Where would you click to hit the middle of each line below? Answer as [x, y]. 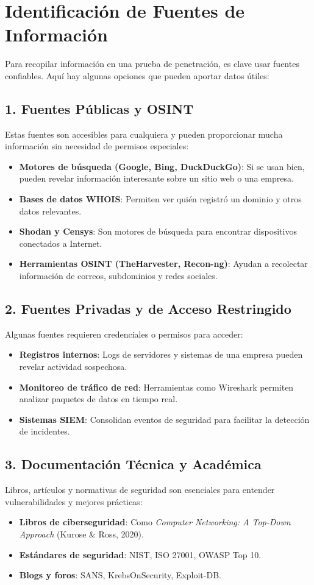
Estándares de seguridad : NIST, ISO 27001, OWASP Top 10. [140, 554]
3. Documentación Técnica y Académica [133, 464]
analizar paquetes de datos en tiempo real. [98, 399]
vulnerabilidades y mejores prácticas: [74, 501]
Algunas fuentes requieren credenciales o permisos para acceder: [124, 334]
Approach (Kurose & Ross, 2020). [81, 534]
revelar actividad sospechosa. [73, 367]
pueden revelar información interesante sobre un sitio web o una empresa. [156, 178]
